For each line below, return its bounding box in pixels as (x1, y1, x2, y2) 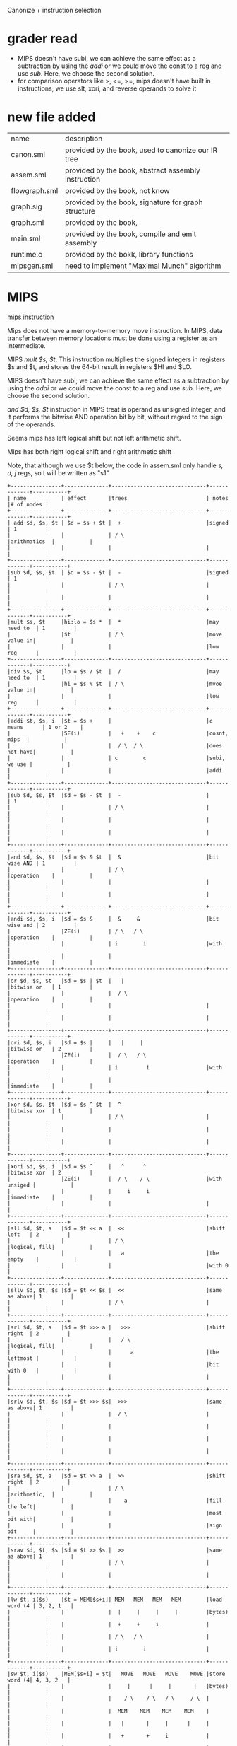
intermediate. (7, 341, 46, 349)
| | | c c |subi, (7, 755, 226, 762)
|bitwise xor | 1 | (7, 1107, 93, 1114)
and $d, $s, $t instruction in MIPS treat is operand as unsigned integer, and (7, 405, 226, 413)
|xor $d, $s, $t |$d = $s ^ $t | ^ (7, 1101, 121, 1108)
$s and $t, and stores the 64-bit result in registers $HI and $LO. (7, 362, 193, 371)
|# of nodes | (7, 501, 49, 508)
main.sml (11, 233, 41, 243)
